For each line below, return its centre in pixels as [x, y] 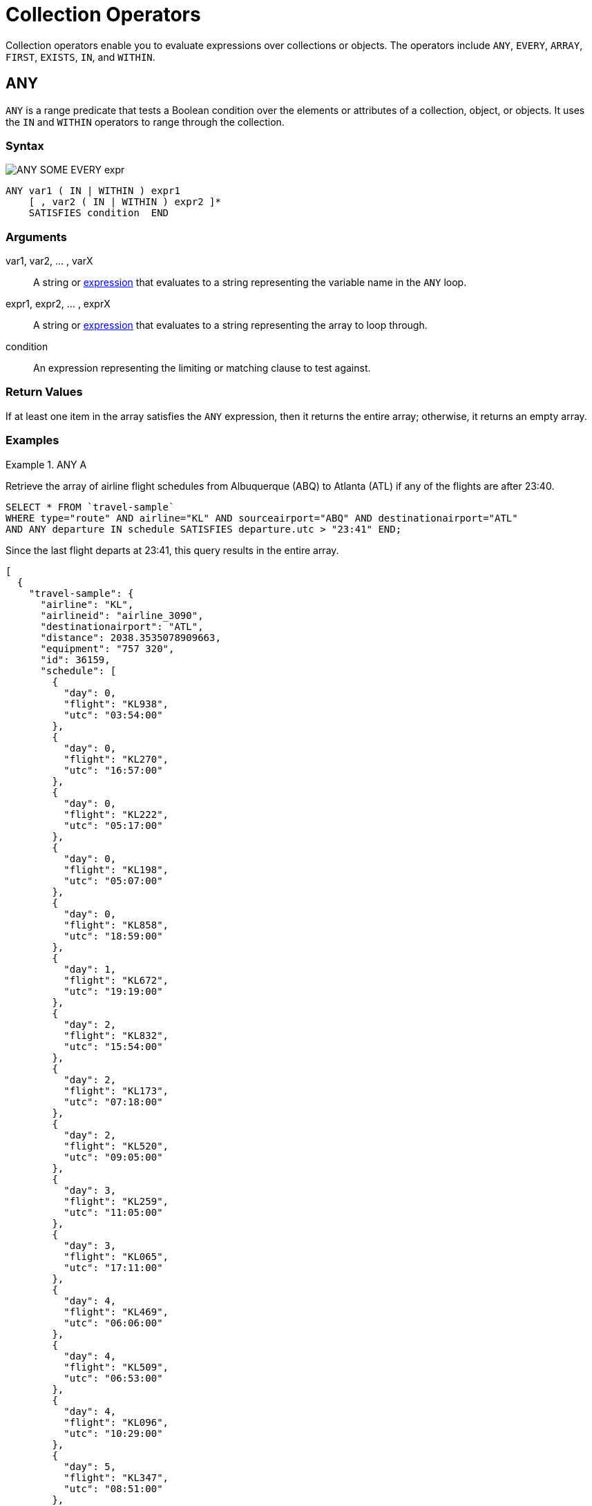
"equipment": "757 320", [107, 648]
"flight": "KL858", [116, 925]
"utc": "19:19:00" [113, 991]
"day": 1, [90, 969]
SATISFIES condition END [99, 213]
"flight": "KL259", [116, 1201]
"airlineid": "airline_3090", [122, 615]
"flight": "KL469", [116, 1312]
